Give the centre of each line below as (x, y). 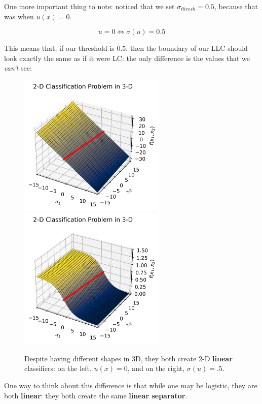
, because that (236, 6)
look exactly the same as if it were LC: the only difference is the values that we (127, 58)
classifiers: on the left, (58, 368)
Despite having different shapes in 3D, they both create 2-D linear (128, 358)
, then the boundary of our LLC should (187, 48)
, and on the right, (156, 368)
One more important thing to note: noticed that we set (89, 6)
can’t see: (18, 68)
